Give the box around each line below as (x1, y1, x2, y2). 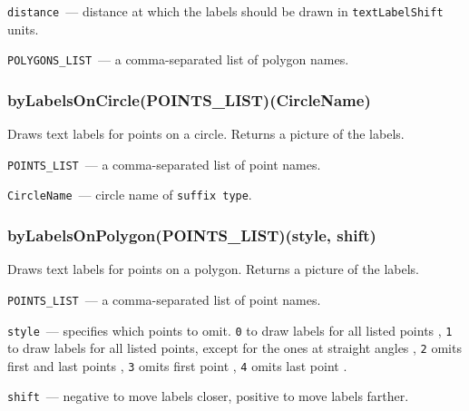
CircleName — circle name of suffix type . (7, 185, 252, 204)
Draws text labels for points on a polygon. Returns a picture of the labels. (7, 259, 420, 279)
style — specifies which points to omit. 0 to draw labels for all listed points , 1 (7, 320, 453, 339)
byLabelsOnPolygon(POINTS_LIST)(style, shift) (7, 223, 376, 246)
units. (7, 19, 39, 38)
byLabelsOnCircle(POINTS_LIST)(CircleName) (7, 88, 371, 111)
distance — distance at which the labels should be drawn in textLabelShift (7, 2, 444, 20)
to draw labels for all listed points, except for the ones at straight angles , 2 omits (7, 338, 462, 357)
